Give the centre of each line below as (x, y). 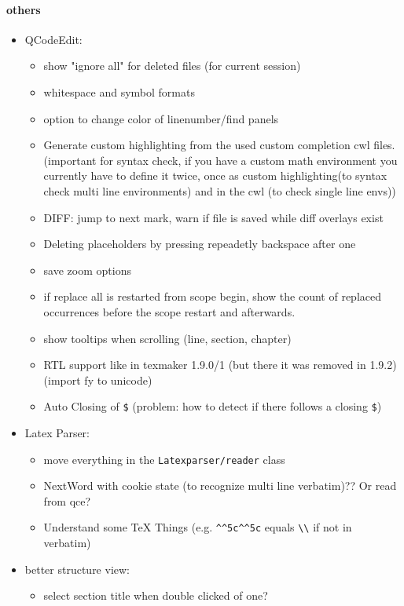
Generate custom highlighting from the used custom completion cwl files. (219, 145)
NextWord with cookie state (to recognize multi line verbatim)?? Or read (220, 486)
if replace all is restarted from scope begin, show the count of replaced (213, 296)
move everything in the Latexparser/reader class (164, 459)
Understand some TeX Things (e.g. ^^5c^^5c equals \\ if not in (198, 527)
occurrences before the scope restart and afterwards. (169, 311)
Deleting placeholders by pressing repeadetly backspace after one (200, 244)
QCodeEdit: (53, 39)
